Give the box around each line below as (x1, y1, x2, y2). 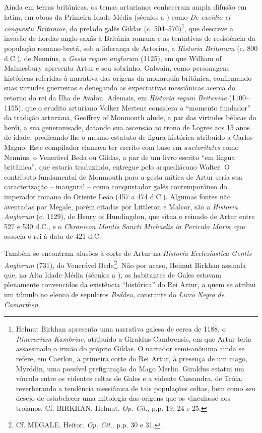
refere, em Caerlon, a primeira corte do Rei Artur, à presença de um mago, (16, 353, 248, 363)
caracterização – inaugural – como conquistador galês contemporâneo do (4, 181, 227, 192)
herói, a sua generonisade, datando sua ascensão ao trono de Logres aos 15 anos (4, 122, 250, 132)
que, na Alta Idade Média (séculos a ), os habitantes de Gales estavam (4, 269, 222, 280)
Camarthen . (4, 299, 40, 309)
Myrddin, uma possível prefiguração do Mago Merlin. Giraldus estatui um (16, 363, 244, 373)
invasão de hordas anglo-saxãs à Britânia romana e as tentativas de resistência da (4, 33, 255, 43)
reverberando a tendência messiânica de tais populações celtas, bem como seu (16, 383, 255, 393)
